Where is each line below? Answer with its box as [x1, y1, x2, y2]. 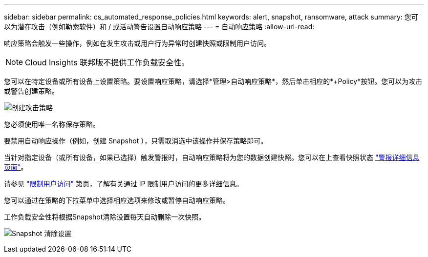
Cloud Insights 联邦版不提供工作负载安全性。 [25, 58, 190, 67]
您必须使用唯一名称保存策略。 [4, 120, 100, 128]
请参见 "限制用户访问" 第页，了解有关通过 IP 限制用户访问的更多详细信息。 [4, 179, 243, 188]
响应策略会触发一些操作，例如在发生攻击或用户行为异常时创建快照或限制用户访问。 [4, 39, 271, 47]
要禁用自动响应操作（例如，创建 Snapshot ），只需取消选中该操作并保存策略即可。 [4, 137, 268, 145]
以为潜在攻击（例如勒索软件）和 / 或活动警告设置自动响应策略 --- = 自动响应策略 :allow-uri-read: [4, 22, 315, 31]
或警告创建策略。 [4, 87, 59, 95]
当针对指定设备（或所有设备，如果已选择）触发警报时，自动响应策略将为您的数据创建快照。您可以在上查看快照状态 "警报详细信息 [4, 153, 420, 161]
